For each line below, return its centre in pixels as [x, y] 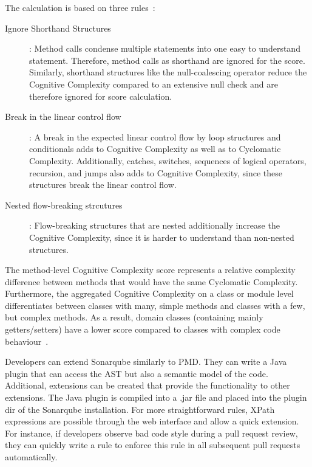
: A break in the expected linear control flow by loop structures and [155, 137]
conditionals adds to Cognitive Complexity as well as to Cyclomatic [155, 149]
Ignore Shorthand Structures [58, 28]
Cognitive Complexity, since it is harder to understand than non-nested [162, 237]
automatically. [31, 457]
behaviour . [27, 341]
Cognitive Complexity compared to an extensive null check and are [154, 84]
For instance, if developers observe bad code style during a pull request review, [151, 433]
